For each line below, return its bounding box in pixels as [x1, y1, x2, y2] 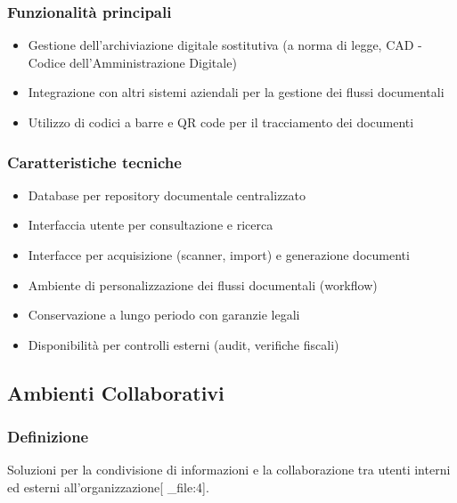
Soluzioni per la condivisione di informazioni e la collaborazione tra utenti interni [7, 460, 451, 479]
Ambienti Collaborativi [7, 378, 224, 406]
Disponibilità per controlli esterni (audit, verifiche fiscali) [28, 335, 339, 353]
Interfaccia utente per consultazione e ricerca [28, 215, 273, 234]
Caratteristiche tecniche [7, 150, 182, 173]
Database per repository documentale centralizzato [28, 185, 306, 204]
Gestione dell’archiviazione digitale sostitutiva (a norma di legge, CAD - [28, 36, 422, 54]
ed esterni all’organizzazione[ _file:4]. [7, 477, 209, 496]
